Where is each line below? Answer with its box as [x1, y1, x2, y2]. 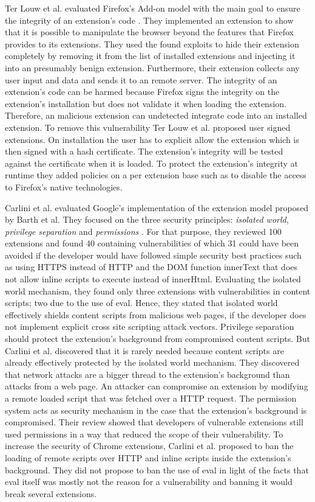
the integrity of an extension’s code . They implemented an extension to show [5, 13, 294, 26]
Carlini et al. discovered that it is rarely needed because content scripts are [5, 344, 284, 357]
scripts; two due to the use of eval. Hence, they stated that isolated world [5, 296, 278, 309]
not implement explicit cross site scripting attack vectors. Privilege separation [5, 320, 294, 333]
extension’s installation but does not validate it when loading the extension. [5, 97, 286, 110]
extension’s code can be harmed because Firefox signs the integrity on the [5, 85, 280, 98]
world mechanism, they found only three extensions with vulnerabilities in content [5, 284, 311, 297]
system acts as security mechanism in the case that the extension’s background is [5, 403, 307, 416]
